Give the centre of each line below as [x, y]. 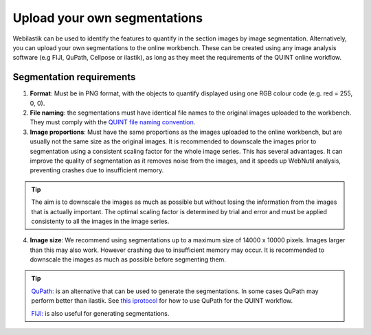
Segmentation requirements [74, 77]
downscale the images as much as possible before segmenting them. [128, 259]
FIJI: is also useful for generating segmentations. [100, 313]
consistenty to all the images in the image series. [100, 221]
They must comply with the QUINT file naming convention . [113, 122]
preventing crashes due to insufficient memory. [97, 170]
